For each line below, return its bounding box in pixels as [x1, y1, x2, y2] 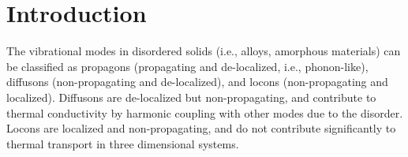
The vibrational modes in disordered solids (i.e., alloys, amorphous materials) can [6, 43, 401, 59]
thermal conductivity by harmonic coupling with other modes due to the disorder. [6, 104, 403, 121]
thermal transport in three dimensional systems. [6, 135, 239, 151]
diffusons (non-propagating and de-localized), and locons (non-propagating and [6, 73, 388, 90]
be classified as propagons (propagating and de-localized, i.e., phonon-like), [6, 58, 369, 74]
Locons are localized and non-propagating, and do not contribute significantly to [6, 120, 396, 136]
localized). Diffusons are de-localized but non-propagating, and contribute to [6, 88, 376, 105]
